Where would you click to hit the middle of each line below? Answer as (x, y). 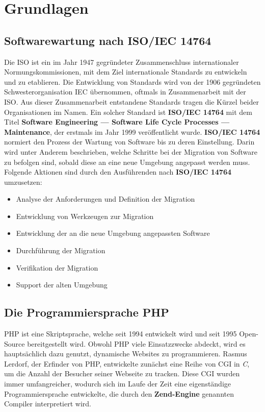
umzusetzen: (23, 181)
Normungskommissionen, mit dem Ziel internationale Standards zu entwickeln (126, 72)
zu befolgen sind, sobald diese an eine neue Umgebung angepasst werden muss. (127, 162)
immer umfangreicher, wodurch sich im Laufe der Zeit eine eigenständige (118, 384)
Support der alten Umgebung (62, 285)
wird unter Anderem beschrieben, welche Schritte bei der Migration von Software (131, 151)
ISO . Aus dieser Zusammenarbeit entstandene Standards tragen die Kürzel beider (131, 101)
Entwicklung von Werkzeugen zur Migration (85, 216)
